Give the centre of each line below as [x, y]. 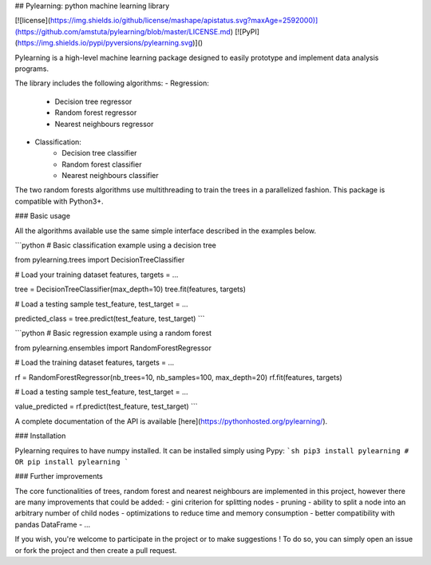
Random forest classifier [102, 164]
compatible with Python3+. [59, 201]
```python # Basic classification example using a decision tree [116, 245]
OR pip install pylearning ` [72, 462]
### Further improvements [59, 476]
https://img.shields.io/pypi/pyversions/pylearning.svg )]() [110, 43]
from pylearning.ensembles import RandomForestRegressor [113, 348]
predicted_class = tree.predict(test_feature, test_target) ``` [110, 318]
